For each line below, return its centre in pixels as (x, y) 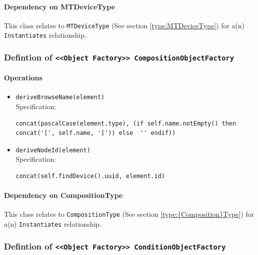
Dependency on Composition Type (64, 195)
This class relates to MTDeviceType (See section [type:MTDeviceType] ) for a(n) (124, 25)
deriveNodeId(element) (53, 150)
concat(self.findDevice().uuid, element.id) (90, 176)
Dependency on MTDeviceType (60, 6)
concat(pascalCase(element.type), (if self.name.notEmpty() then (126, 123)
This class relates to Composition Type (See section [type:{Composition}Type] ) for (129, 214)
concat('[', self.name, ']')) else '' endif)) (96, 133)
